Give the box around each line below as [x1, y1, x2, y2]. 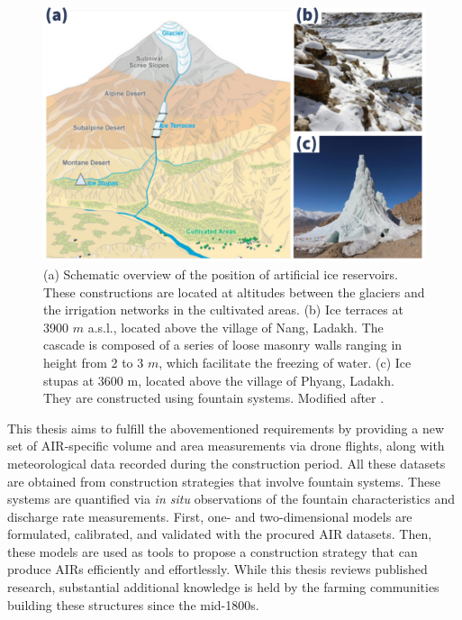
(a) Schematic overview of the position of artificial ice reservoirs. [43, 264, 398, 283]
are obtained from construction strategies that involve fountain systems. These [7, 471, 440, 490]
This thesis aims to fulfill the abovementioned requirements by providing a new [7, 418, 445, 437]
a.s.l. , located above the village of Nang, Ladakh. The [87, 317, 384, 336]
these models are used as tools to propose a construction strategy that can [7, 542, 418, 561]
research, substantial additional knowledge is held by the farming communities [7, 578, 439, 597]
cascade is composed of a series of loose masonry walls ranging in [43, 335, 403, 354]
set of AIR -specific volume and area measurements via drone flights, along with [7, 436, 445, 455]
